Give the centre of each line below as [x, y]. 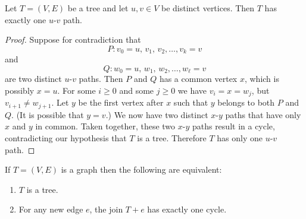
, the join [106, 209]
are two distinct [33, 79]
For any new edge [51, 209]
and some [137, 90]
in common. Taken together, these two [105, 126]
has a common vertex [198, 79]
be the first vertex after [121, 102]
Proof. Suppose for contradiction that [73, 39]
